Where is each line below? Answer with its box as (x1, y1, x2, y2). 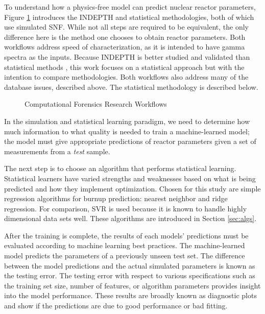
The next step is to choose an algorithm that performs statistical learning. (4, 163, 236, 174)
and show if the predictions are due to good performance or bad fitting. (4, 300, 228, 311)
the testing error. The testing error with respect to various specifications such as (4, 270, 255, 281)
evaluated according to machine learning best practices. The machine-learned (4, 240, 245, 251)
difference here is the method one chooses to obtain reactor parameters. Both (4, 31, 246, 42)
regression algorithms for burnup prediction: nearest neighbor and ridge (4, 193, 228, 204)
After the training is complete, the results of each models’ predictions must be (4, 230, 249, 240)
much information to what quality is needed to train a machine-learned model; (4, 126, 250, 136)
